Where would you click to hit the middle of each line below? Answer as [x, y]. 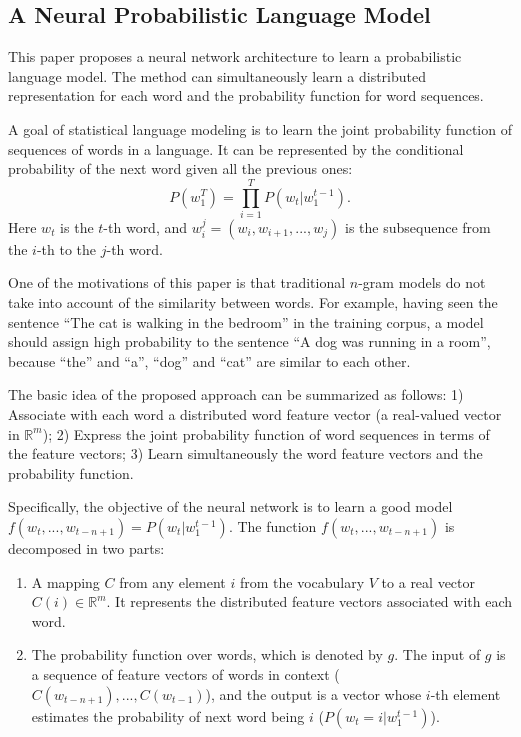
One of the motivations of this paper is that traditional [177, 282]
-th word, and [145, 226]
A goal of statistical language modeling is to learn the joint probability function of [260, 128]
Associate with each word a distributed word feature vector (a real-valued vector [255, 414]
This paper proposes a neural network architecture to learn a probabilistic [235, 56]
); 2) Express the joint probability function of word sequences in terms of [266, 433]
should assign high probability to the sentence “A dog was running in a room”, [249, 341]
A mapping [65, 581]
